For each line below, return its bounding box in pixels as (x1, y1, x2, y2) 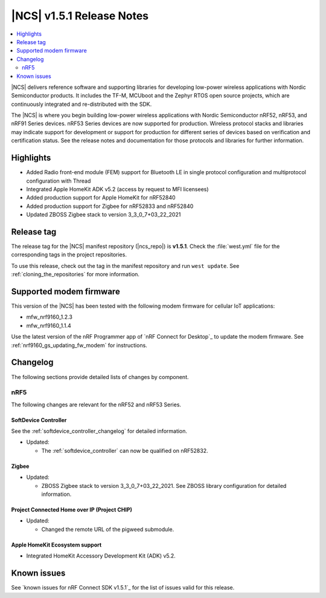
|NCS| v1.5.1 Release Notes (11, 9, 149, 22)
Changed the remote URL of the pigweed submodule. (41, 525, 174, 533)
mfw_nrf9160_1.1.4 (26, 322, 72, 329)
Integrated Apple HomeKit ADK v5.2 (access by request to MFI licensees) (26, 185, 209, 193)
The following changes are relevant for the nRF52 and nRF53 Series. (11, 401, 181, 408)
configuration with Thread (26, 177, 91, 184)
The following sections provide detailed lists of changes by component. (11, 373, 190, 380)
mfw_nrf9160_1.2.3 (26, 313, 72, 320)
